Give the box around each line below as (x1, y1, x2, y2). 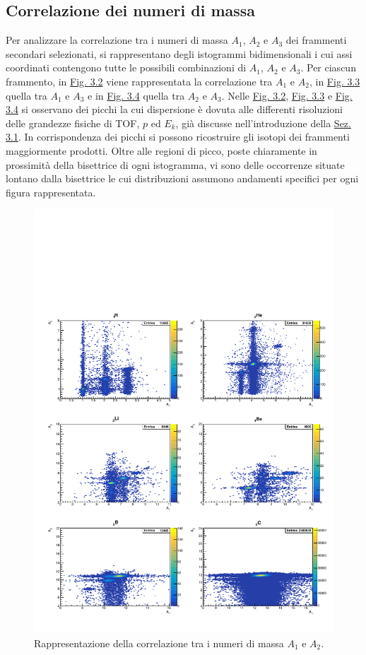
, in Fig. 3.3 (309, 73, 360, 88)
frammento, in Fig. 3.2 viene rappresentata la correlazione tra (6, 73, 273, 88)
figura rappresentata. (6, 184, 96, 199)
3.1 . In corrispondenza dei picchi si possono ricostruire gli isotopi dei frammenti (6, 129, 350, 144)
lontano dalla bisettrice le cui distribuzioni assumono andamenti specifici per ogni (6, 171, 359, 186)
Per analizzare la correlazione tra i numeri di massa (6, 33, 228, 47)
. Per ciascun (300, 60, 356, 75)
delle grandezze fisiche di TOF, (6, 115, 140, 130)
